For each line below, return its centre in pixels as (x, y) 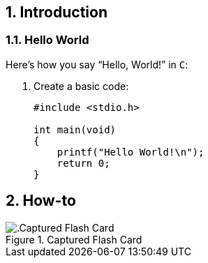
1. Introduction (57, 12)
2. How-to (41, 201)
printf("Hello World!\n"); (131, 152)
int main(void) (75, 129)
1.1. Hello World (47, 40)
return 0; (83, 163)
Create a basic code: (81, 86)
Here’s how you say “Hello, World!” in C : (97, 64)
